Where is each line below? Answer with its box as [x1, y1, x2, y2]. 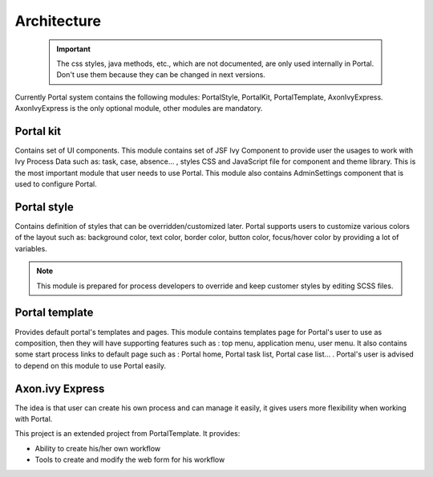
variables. [14, 243, 47, 253]
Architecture [14, 12, 102, 30]
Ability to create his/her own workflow [34, 443, 161, 453]
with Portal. [14, 414, 53, 424]
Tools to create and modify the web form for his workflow [34, 455, 225, 465]
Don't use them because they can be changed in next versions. [56, 70, 266, 79]
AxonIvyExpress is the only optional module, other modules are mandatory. [14, 104, 263, 113]
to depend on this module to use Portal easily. [14, 361, 167, 370]
